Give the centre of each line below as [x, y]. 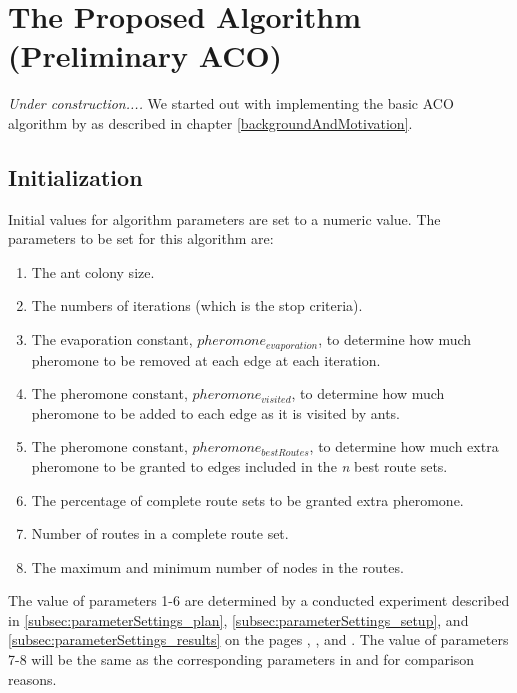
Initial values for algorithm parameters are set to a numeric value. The [224, 218]
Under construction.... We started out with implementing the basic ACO [231, 103]
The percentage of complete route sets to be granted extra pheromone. [247, 499]
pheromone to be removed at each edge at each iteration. [206, 359]
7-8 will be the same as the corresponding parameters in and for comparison [241, 659]
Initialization [75, 176]
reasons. [32, 678]
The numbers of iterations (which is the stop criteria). [197, 305]
